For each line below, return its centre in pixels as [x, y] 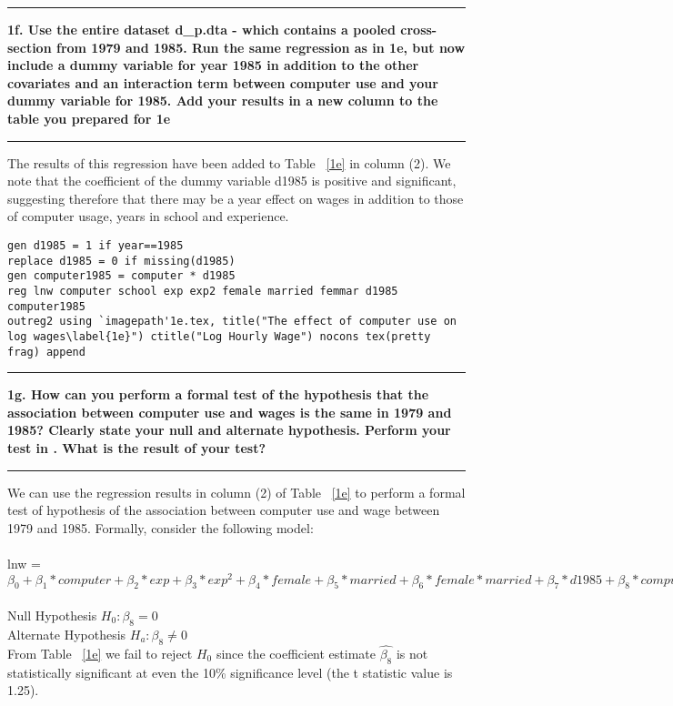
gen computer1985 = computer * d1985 [121, 276]
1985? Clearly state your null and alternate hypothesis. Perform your [229, 430]
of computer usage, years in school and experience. [148, 216]
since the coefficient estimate [296, 653]
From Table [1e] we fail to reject [100, 653]
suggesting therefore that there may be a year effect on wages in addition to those [236, 198]
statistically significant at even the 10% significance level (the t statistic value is [230, 672]
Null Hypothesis [52, 615]
